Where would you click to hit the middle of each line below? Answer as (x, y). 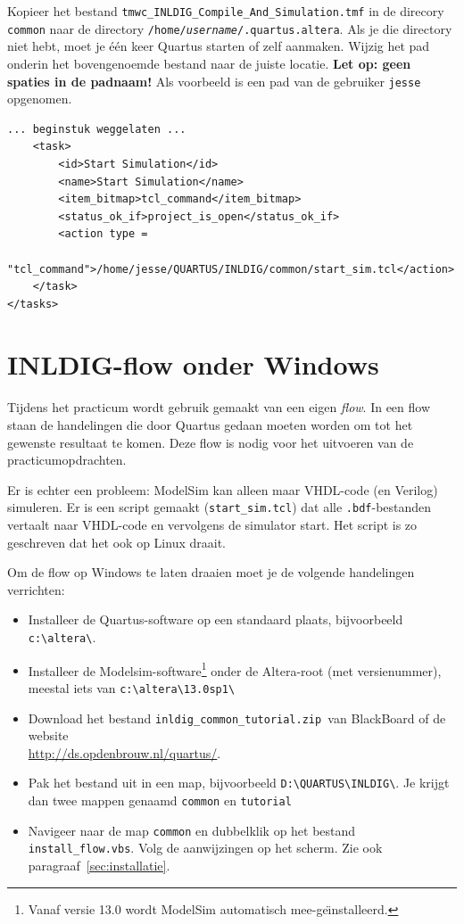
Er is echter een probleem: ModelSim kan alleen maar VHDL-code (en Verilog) (223, 489)
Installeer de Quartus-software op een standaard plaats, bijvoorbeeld (215, 619)
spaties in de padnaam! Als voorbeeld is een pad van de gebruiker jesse (214, 81)
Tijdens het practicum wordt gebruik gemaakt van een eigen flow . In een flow (219, 407)
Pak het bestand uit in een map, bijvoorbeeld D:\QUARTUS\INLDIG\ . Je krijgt (239, 783)
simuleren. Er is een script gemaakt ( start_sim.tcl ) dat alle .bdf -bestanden (220, 507)
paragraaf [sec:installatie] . (99, 866)
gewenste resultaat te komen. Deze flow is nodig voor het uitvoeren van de (211, 442)
